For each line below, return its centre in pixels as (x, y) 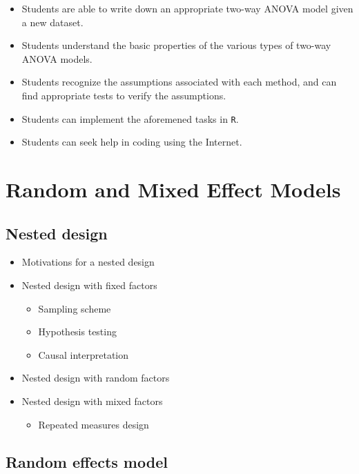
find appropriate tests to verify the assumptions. (124, 95)
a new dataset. (52, 22)
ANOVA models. (57, 58)
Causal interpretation (84, 354)
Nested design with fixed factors (89, 285)
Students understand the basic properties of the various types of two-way (176, 45)
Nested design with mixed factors (92, 401)
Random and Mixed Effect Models (173, 189)
